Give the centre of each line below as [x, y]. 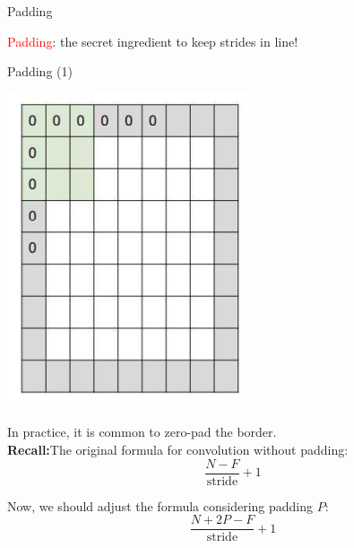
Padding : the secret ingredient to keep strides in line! [153, 41]
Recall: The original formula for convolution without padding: [178, 449]
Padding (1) [40, 71]
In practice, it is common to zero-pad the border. [142, 432]
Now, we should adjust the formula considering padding [160, 505]
